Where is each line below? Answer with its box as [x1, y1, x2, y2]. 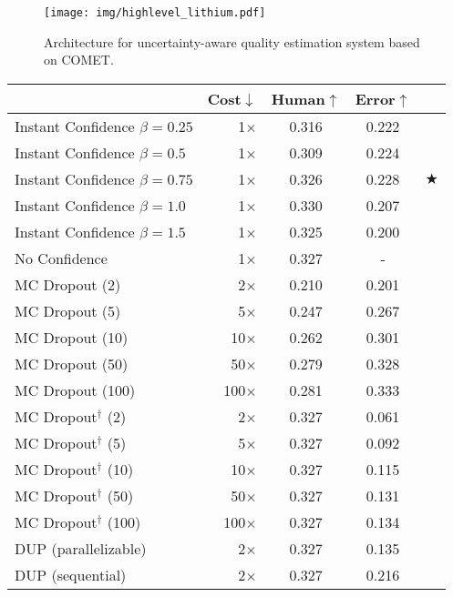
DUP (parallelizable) [15, 537, 147, 559]
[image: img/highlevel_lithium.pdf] [44, 6, 266, 19]
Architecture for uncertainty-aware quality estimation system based [44, 32, 420, 51]
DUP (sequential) [15, 563, 127, 585]
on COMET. [44, 50, 114, 69]
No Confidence [15, 247, 108, 268]
